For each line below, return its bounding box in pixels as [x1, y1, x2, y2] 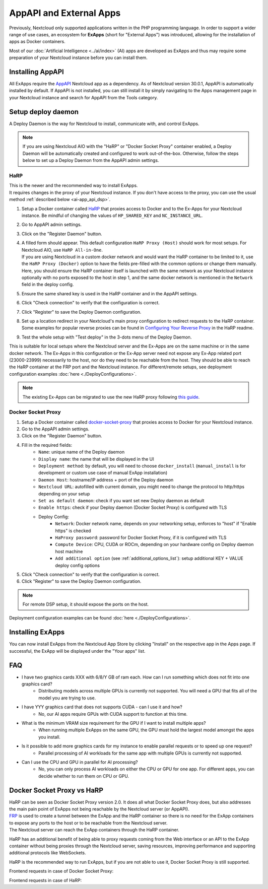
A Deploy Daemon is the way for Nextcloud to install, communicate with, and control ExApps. [9, 121, 200, 127]
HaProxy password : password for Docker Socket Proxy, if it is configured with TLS [55, 534, 227, 541]
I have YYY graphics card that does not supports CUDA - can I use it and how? [21, 704, 183, 710]
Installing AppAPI [9, 68, 64, 76]
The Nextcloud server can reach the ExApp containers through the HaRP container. [9, 827, 180, 833]
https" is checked [55, 528, 91, 534]
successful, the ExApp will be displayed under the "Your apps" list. [9, 648, 146, 654]
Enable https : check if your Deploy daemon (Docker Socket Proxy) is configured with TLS [38, 504, 227, 511]
